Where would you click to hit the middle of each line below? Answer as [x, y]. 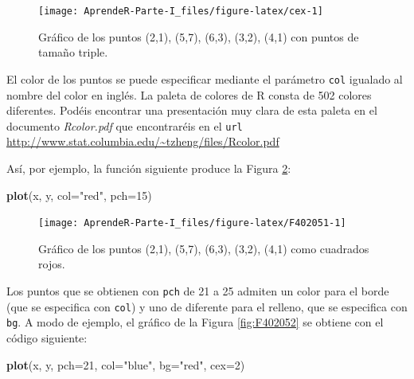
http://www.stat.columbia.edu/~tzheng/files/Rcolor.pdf [143, 141]
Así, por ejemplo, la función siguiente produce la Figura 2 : [149, 168]
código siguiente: [47, 337]
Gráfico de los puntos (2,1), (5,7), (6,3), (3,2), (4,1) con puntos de [199, 36]
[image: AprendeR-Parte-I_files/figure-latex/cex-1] [181, 11]
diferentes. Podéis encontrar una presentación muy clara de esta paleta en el [192, 110]
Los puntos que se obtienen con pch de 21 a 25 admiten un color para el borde [198, 290]
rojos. [52, 264]
